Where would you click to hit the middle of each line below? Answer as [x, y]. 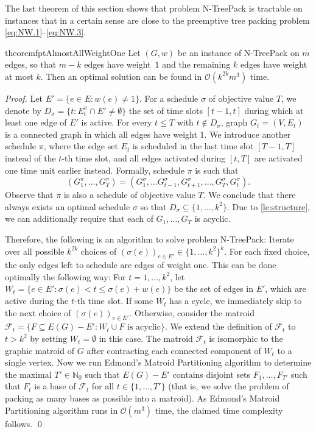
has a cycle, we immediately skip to [236, 301]
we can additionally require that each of [79, 218]
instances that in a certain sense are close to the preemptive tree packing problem [157, 20]
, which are [286, 289]
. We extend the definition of [218, 326]
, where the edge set [81, 146]
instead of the [30, 158]
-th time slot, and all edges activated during [144, 158]
